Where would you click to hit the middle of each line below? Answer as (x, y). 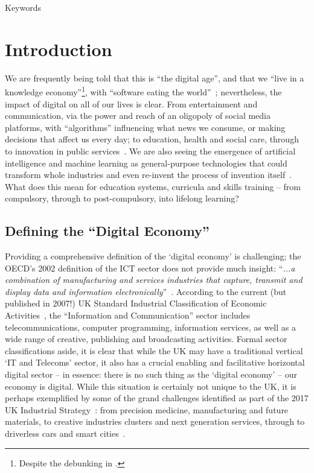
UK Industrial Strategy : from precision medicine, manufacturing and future (147, 409)
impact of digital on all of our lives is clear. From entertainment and (131, 103)
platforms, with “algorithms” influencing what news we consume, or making (145, 127)
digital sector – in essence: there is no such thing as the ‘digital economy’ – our (151, 374)
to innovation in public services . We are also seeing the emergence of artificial (150, 151)
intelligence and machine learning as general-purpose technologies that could (146, 163)
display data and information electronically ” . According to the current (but (146, 291)
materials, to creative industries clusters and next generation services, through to (155, 421)
